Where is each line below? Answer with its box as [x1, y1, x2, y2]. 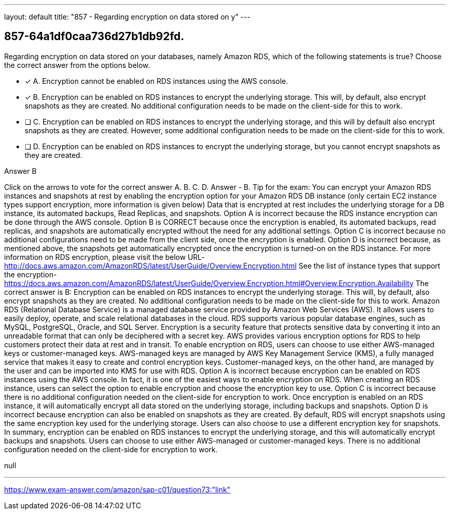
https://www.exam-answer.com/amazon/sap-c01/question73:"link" [4, 485, 231, 494]
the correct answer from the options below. [4, 60, 151, 69]
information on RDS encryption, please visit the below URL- [4, 252, 205, 261]
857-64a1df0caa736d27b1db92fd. [4, 30, 184, 43]
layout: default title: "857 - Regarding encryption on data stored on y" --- [4, 12, 251, 21]
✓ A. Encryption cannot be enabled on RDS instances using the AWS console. [25, 76, 288, 85]
